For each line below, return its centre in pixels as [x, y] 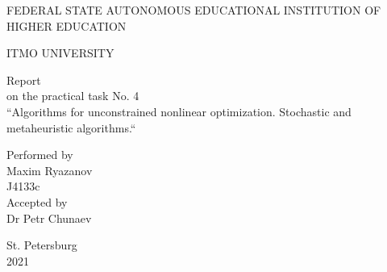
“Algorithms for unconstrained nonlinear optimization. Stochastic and [179, 111]
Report [24, 80]
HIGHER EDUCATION [67, 25]
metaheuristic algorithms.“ [71, 127]
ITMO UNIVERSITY [60, 53]
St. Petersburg [42, 245]
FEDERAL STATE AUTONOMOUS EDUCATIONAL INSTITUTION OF [194, 10]
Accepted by [37, 201]
